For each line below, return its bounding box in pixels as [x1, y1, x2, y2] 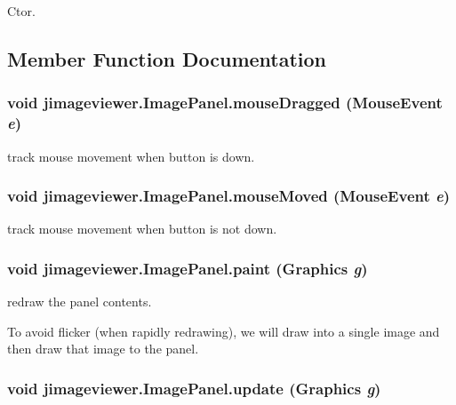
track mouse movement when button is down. [7, 147, 255, 165]
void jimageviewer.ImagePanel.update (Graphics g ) [7, 377, 381, 399]
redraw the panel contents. [7, 292, 152, 311]
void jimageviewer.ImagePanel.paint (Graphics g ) [7, 257, 368, 279]
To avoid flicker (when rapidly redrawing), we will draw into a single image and [7, 322, 440, 340]
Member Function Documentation [7, 44, 327, 72]
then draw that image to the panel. [7, 339, 199, 358]
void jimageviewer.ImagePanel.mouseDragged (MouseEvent [7, 91, 443, 114]
